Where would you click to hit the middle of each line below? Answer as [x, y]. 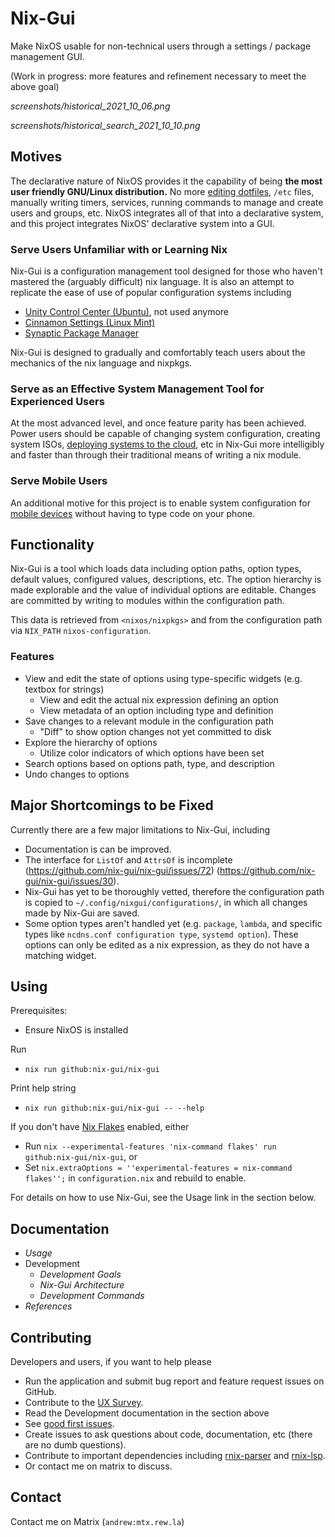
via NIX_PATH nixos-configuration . [81, 631]
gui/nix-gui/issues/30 [69, 881]
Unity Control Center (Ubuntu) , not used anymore [127, 312]
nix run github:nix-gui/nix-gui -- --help [114, 1108]
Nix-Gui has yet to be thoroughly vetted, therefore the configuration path [174, 891]
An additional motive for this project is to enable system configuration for [160, 503]
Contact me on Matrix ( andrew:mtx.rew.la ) [97, 1521]
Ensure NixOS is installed [76, 1030]
